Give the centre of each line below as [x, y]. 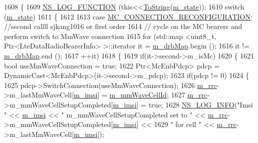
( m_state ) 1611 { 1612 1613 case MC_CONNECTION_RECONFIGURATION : [128, 16]
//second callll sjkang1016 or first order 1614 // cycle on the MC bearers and [123, 26]
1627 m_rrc [189, 95]
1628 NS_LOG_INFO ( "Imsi [209, 104]
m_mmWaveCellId [138, 95]
